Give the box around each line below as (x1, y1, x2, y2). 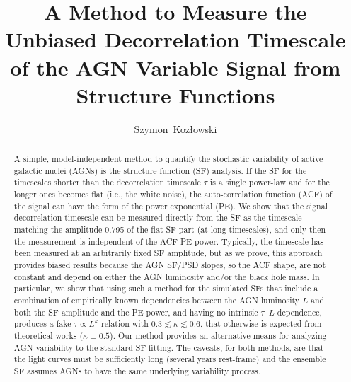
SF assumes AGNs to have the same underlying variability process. (13, 364, 261, 376)
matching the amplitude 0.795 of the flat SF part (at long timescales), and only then (13, 224, 326, 236)
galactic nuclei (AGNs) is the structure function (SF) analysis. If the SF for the (13, 164, 307, 176)
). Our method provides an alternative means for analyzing (110, 329, 327, 341)
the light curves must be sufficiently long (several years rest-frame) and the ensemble (13, 353, 326, 365)
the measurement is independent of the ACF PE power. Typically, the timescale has (13, 235, 324, 247)
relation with (101, 318, 149, 330)
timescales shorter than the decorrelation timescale (13, 176, 201, 188)
